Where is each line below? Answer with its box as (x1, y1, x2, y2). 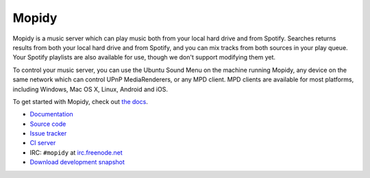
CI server (29, 139, 56, 147)
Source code (29, 120, 66, 128)
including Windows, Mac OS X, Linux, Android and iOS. (12, 85, 168, 93)
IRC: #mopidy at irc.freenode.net (29, 148, 123, 157)
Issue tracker (29, 129, 67, 138)
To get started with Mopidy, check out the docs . (12, 97, 149, 105)
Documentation (29, 110, 73, 118)
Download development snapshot (29, 158, 125, 166)
